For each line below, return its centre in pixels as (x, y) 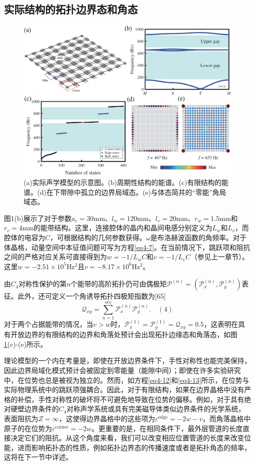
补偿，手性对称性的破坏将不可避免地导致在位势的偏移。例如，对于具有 (131, 399)
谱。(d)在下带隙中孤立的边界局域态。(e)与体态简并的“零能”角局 (125, 192)
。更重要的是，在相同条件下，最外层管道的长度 (167, 428)
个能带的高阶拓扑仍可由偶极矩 (119, 284)
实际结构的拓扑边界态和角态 (71, 9)
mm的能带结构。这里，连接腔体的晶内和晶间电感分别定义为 (117, 228)
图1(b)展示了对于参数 (38, 218)
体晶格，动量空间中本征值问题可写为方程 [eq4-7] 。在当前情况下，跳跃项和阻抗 (127, 247)
